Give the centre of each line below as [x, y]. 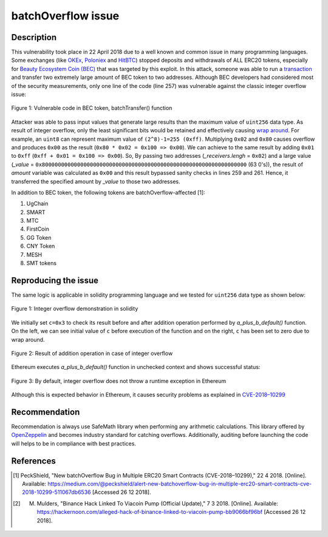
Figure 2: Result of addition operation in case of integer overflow [92, 353]
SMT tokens [42, 263]
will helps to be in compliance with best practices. [74, 444]
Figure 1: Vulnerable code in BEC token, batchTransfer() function [92, 108]
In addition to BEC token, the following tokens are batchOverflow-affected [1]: [108, 192]
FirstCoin [38, 229]
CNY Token [41, 246]
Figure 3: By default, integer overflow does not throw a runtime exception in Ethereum [119, 381]
